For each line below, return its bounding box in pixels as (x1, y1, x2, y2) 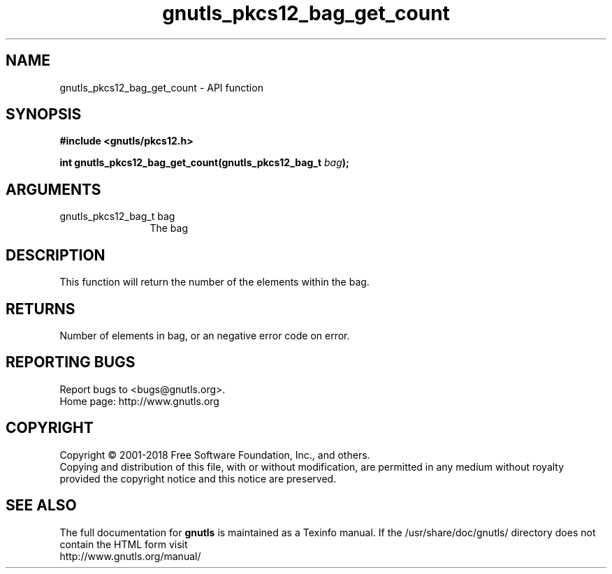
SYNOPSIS (6, 105, 82, 124)
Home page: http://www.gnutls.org (59, 395, 219, 407)
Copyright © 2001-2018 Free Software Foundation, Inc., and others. (59, 448, 370, 461)
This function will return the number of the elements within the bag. (59, 276, 370, 288)
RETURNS (6, 300, 75, 318)
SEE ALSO (6, 496, 77, 515)
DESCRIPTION (6, 246, 105, 264)
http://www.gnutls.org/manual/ (59, 550, 201, 562)
